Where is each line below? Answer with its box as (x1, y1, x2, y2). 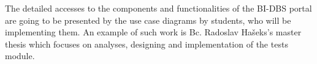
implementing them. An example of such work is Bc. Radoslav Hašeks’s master (5, 26, 302, 38)
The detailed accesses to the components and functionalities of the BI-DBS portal (5, 2, 312, 14)
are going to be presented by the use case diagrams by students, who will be (5, 13, 291, 26)
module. (5, 49, 35, 62)
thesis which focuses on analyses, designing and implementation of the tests (5, 37, 288, 50)
